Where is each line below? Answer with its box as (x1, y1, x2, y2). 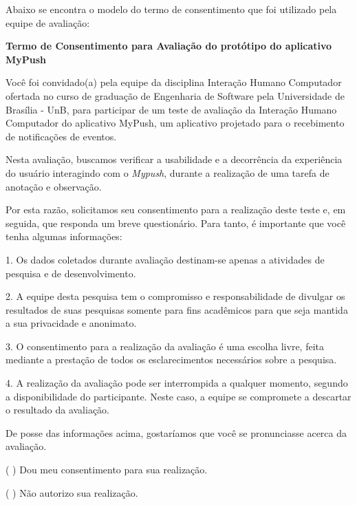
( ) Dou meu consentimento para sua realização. (6, 462, 208, 477)
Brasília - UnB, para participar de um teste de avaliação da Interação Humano (6, 102, 337, 116)
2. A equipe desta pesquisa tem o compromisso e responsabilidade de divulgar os (6, 289, 345, 303)
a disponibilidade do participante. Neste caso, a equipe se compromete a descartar (6, 389, 351, 403)
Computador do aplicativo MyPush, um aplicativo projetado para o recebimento (6, 116, 345, 130)
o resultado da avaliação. (6, 402, 110, 417)
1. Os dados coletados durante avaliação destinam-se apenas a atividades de (6, 252, 325, 266)
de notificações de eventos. (6, 129, 117, 143)
